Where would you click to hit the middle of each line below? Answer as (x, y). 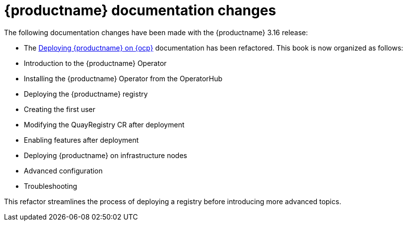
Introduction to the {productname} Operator (95, 63)
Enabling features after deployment (81, 140)
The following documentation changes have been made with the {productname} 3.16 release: (156, 32)
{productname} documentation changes (140, 10)
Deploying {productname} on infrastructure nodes (105, 155)
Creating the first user (60, 109)
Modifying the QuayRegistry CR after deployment (104, 124)
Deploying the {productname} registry (86, 94)
